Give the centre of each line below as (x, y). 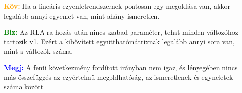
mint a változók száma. (39, 51)
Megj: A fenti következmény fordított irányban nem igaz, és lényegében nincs (121, 67)
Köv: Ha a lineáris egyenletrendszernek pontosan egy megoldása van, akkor (117, 6)
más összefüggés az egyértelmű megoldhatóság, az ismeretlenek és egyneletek (119, 77)
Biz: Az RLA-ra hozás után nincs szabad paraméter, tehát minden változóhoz (121, 32)
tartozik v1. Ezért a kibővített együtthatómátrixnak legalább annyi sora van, (119, 41)
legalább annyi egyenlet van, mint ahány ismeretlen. (82, 15)
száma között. (25, 86)
